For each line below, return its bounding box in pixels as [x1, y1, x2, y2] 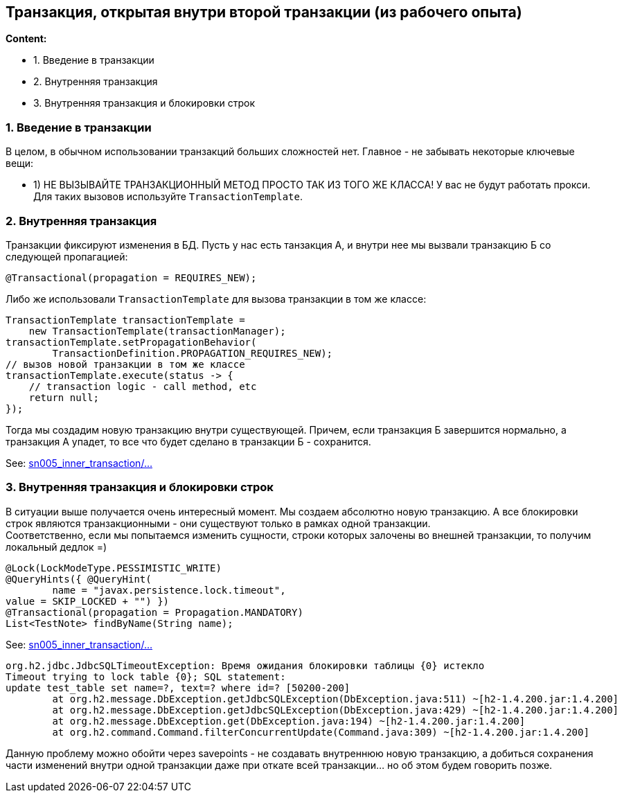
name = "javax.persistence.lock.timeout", [52, 584, 286, 596]
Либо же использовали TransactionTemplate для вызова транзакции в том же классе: [6, 292, 427, 305]
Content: [6, 33, 47, 45]
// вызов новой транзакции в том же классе [6, 358, 245, 370]
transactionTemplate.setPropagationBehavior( [6, 336, 257, 348]
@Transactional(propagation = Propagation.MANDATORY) [6, 606, 303, 618]
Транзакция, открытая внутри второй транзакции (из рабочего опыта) [6, 3, 522, 21]
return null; [28, 391, 99, 403]
